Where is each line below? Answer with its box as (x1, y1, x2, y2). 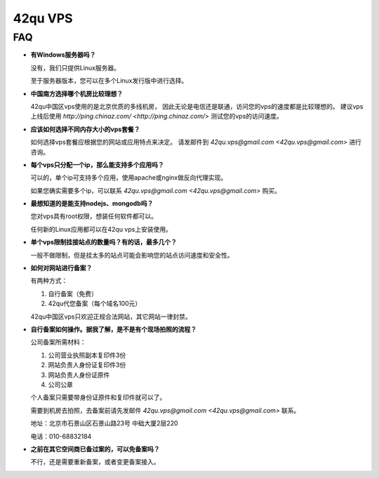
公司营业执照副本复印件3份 (48, 351, 126, 359)
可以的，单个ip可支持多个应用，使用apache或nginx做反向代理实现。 (30, 173, 227, 182)
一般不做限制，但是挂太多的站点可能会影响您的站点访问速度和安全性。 (30, 251, 234, 259)
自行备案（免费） (48, 289, 98, 298)
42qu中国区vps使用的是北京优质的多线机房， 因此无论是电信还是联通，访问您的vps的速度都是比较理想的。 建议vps (30, 102, 364, 110)
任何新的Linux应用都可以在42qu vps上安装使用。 (30, 225, 172, 233)
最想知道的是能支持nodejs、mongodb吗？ (30, 199, 154, 208)
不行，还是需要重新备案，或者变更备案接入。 (30, 458, 160, 466)
